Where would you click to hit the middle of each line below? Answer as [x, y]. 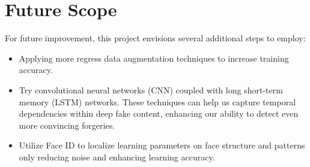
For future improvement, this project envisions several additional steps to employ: [155, 38]
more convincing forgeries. [67, 125]
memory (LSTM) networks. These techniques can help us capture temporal [157, 101]
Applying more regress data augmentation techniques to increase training [154, 58]
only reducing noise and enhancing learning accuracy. [117, 157]
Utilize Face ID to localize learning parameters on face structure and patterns [162, 145]
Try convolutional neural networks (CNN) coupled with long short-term [151, 89]
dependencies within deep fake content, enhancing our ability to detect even [159, 113]
